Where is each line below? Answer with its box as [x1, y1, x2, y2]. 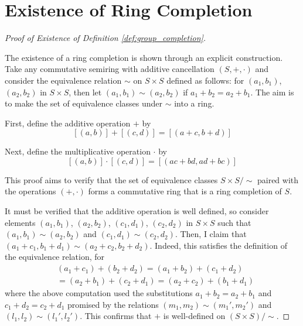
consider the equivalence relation [5, 74, 122, 86]
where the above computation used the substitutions [5, 287, 193, 299]
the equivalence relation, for [5, 250, 105, 263]
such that [217, 216, 251, 228]
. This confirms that [80, 310, 152, 322]
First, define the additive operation [5, 116, 131, 129]
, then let [69, 85, 102, 98]
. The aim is [250, 85, 294, 98]
